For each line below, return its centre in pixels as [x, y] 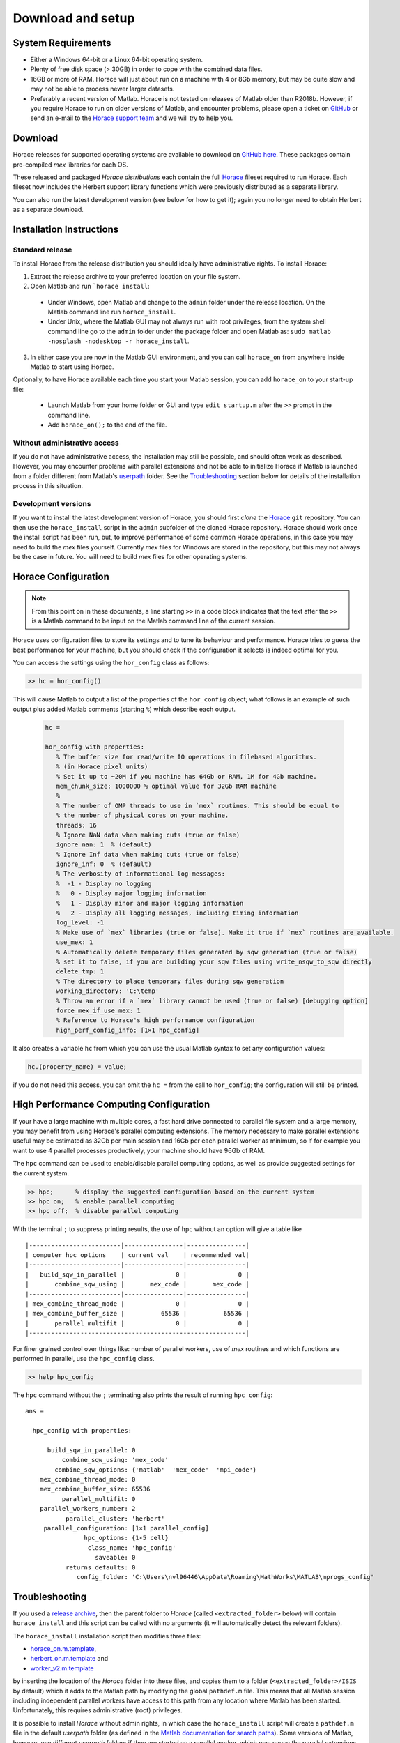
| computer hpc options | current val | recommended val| [138, 1255]
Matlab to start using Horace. [72, 367]
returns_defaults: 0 [100, 1567]
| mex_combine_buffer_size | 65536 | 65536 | [138, 1314]
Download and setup [74, 18]
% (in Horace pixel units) [102, 767]
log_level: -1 [80, 923]
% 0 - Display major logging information [131, 893]
